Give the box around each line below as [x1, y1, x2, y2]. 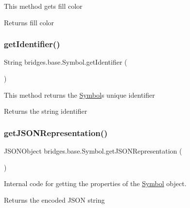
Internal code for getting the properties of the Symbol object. [4, 178, 187, 189]
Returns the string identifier [4, 106, 87, 116]
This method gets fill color [4, 1, 83, 11]
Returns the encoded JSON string [4, 194, 105, 205]
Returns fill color [4, 17, 54, 27]
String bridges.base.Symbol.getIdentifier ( [4, 57, 127, 67]
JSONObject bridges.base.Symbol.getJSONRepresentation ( [4, 146, 182, 156]
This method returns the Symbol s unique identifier [4, 89, 155, 100]
